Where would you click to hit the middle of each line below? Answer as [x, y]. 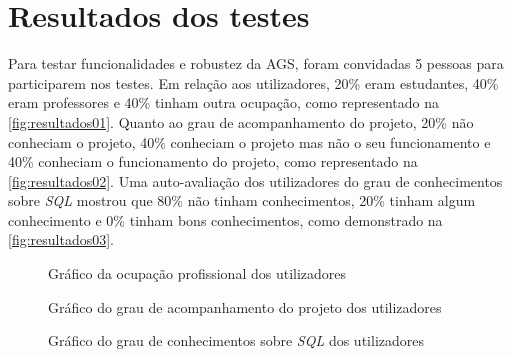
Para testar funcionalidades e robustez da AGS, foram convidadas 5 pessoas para [256, 63]
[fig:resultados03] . [61, 239]
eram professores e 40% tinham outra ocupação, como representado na [224, 102]
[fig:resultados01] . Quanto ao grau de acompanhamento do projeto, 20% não [241, 121]
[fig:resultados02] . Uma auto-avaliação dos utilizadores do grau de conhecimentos [255, 180]
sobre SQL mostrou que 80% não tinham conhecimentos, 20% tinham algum [242, 200]
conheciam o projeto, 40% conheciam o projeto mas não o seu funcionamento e [249, 141]
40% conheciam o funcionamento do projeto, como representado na [213, 161]
